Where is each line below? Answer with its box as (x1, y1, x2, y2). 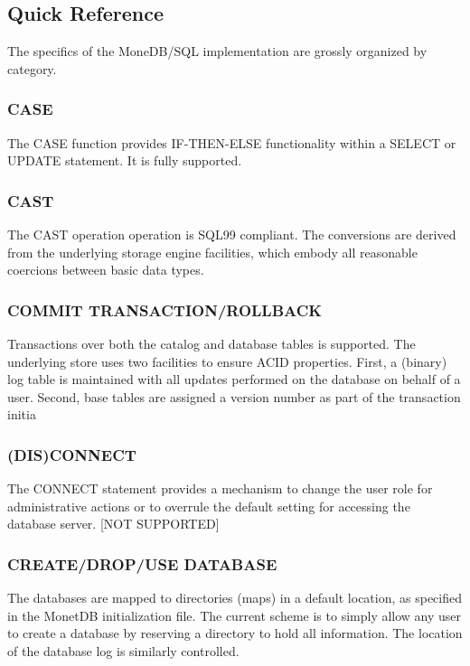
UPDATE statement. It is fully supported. (7, 151, 242, 170)
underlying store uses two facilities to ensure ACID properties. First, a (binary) (7, 352, 447, 371)
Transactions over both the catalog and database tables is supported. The (7, 334, 416, 353)
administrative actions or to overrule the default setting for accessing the (7, 496, 410, 515)
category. (7, 59, 57, 78)
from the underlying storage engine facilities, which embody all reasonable (7, 242, 418, 261)
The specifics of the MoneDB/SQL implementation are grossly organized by (7, 42, 428, 61)
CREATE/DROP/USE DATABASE (7, 552, 277, 575)
